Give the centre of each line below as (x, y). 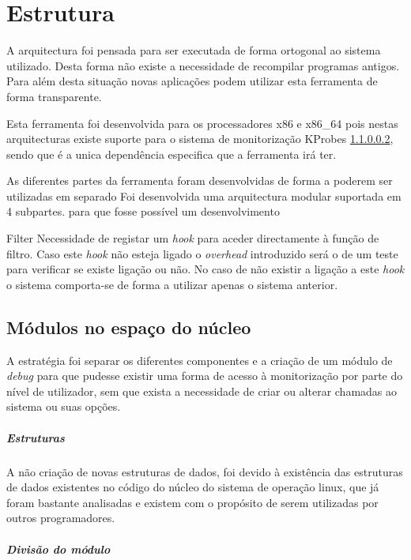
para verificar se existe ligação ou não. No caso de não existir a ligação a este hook (205, 269)
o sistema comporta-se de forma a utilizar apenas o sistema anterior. (172, 284)
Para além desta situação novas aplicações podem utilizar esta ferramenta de (192, 81)
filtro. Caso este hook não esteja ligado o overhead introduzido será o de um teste (202, 253)
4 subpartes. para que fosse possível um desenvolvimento (143, 211)
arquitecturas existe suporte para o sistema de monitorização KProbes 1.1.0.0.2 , (200, 139)
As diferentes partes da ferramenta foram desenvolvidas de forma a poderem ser (200, 180)
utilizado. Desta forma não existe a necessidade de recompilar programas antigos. (203, 65)
